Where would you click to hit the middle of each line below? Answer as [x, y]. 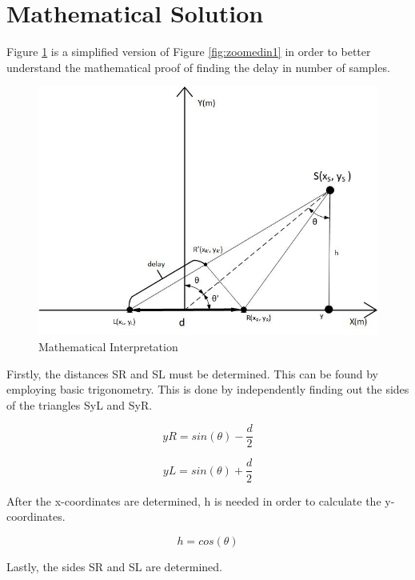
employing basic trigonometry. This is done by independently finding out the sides [208, 389]
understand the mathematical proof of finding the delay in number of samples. [198, 67]
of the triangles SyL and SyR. [80, 404]
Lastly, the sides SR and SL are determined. [115, 566]
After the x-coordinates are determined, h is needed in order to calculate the [194, 500]
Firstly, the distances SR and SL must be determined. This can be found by [193, 373]
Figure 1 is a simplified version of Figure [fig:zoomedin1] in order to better [189, 52]
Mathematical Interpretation [108, 347]
